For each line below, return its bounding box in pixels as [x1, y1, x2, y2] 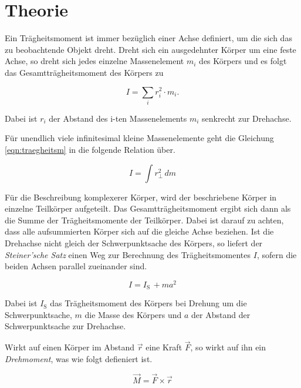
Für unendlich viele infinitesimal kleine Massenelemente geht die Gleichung [5, 132, 274, 144]
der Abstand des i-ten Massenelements [49, 112, 187, 124]
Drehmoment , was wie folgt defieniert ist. [5, 352, 153, 364]
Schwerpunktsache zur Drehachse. [5, 320, 126, 332]
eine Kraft [146, 341, 182, 353]
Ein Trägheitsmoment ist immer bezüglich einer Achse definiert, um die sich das [5, 32, 292, 44]
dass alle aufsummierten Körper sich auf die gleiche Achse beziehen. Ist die [5, 225, 274, 238]
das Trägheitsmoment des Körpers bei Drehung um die [50, 297, 247, 309]
